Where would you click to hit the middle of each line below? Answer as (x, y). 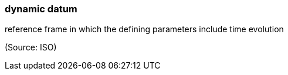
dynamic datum (41, 9)
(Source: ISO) (31, 47)
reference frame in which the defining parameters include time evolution (144, 29)
